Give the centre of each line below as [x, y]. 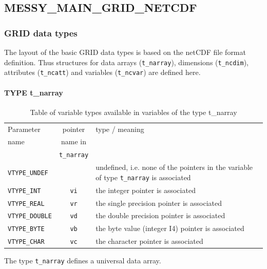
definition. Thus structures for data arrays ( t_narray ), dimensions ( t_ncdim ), [126, 62]
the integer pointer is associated [146, 190]
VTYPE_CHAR [26, 242]
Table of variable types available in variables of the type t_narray [133, 112]
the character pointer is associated [149, 241]
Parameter [24, 129]
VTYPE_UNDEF [28, 173]
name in [74, 141]
